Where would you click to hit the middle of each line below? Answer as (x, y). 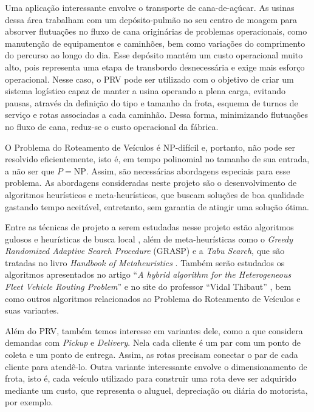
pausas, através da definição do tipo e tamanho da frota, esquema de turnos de (152, 102)
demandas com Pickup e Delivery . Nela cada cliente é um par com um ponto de (153, 342)
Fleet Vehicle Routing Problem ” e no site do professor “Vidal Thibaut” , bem (148, 287)
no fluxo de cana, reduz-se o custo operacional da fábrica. (112, 126)
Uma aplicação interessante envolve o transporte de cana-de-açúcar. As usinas (150, 7)
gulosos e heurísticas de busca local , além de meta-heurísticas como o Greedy (149, 239)
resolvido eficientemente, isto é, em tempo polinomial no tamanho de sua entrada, (157, 159)
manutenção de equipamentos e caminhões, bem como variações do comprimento (155, 43)
